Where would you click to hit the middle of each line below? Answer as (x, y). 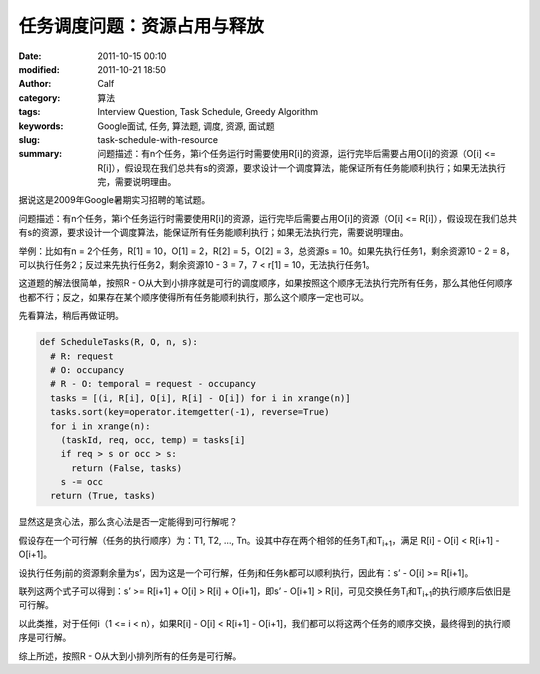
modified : (39, 69)
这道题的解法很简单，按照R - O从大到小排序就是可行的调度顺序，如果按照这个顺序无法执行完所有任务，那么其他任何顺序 (266, 283)
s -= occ (82, 482)
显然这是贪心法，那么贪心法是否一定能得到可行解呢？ (128, 522)
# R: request (82, 356)
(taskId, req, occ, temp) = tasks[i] (153, 439)
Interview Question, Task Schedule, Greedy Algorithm (208, 112)
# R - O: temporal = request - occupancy (153, 384)
